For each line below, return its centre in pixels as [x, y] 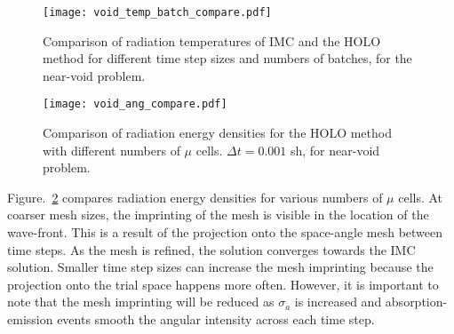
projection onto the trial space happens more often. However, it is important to [223, 284]
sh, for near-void [335, 150]
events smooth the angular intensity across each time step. [216, 319]
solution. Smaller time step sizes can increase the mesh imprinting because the [220, 267]
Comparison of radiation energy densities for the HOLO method [217, 133]
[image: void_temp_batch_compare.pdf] [157, 12]
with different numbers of [112, 150]
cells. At [421, 197]
